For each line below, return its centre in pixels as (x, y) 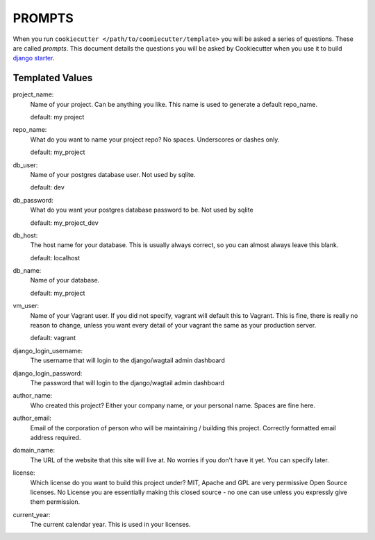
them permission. (55, 502)
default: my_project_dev (64, 223)
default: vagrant (53, 338)
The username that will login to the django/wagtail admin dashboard (127, 360)
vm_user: (26, 306)
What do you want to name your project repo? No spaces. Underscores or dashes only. (155, 140)
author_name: (33, 396)
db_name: (27, 271)
